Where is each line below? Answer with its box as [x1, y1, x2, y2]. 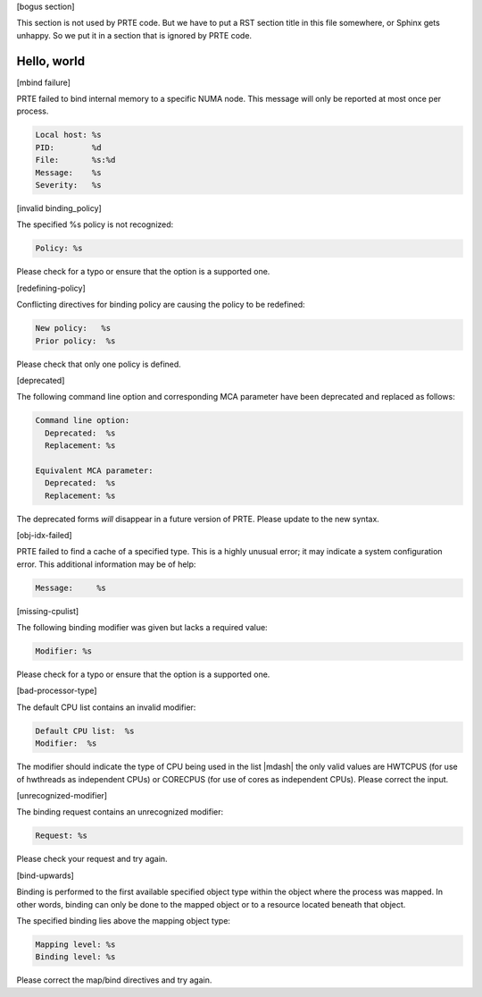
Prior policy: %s [35, 335, 116, 346]
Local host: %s [35, 130, 102, 140]
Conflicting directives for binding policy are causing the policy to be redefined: [16, 300, 305, 310]
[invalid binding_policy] [16, 203, 102, 214]
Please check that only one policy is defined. [16, 359, 182, 369]
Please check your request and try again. [16, 854, 169, 865]
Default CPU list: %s [35, 725, 135, 736]
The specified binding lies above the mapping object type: [16, 915, 231, 925]
